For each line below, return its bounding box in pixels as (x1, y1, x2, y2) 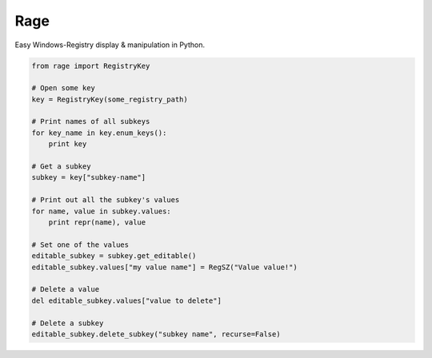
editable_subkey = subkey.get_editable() (31, 252, 197, 261)
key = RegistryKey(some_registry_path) (31, 94, 188, 104)
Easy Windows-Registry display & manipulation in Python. (14, 40, 206, 50)
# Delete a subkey (31, 318, 104, 328)
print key (48, 140, 87, 149)
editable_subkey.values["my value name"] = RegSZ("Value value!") (31, 262, 298, 272)
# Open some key (31, 84, 96, 93)
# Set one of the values (31, 240, 130, 249)
